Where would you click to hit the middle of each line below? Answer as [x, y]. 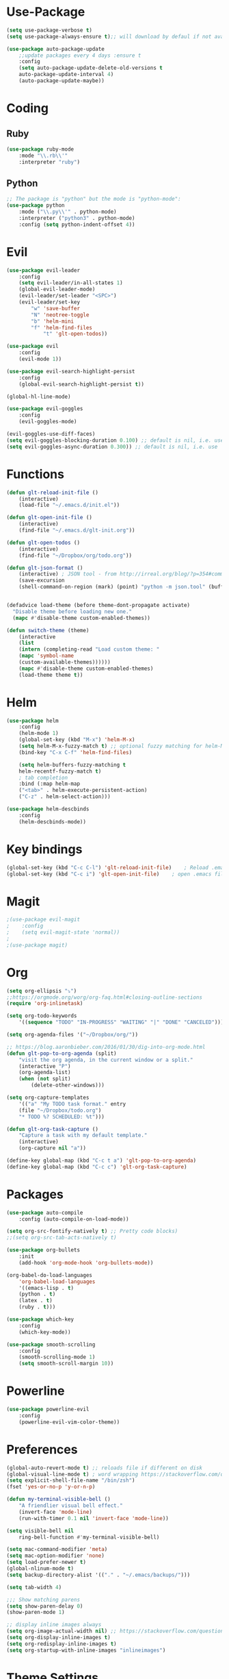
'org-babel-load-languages [57, 1282]
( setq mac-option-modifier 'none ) [56, 1556]
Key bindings [44, 849]
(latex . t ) [36, 1301]
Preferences [42, 1449]
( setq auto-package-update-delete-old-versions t [91, 68]
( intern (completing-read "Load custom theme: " [89, 649]
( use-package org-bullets [43, 1250]
